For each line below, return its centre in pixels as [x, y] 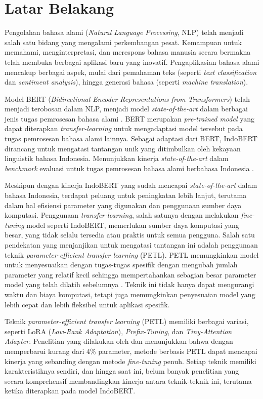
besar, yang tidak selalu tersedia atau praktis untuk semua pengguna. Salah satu [130, 235]
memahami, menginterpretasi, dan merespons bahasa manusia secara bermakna [128, 52]
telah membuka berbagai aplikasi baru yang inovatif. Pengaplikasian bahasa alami [132, 62]
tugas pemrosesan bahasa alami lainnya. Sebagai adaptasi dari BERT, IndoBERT [131, 138]
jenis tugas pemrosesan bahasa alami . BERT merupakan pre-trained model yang [129, 118]
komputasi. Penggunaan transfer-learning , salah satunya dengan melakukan [122, 215]
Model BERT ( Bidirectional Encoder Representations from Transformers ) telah [127, 98]
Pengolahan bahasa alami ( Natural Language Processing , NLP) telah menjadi [124, 32]
